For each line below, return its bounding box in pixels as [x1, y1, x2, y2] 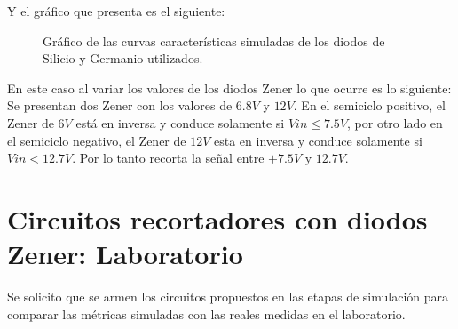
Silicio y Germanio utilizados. [43, 49, 203, 68]
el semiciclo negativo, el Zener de [7, 131, 186, 149]
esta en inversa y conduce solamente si [214, 131, 422, 149]
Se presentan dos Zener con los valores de [7, 96, 233, 115]
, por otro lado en [347, 113, 443, 132]
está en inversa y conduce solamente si [75, 113, 285, 132]
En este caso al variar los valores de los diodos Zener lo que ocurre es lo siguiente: [7, 78, 452, 97]
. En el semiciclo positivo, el [293, 96, 446, 115]
